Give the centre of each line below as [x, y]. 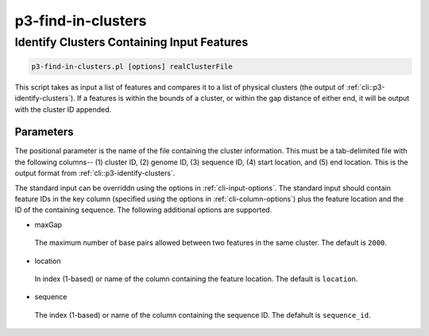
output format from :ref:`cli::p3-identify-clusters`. [95, 173]
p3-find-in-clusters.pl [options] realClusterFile [132, 66]
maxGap [48, 224]
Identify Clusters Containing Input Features [131, 42]
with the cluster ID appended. [63, 109]
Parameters [44, 132]
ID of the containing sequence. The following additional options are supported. [143, 210]
